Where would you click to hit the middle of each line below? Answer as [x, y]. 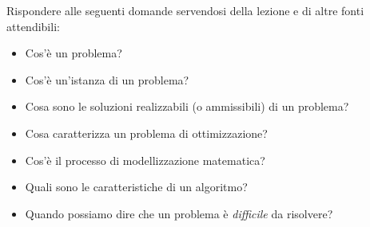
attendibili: [33, 26]
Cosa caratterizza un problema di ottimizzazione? [146, 133]
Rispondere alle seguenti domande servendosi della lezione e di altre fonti [185, 10]
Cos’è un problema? [74, 53]
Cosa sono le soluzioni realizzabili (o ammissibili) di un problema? [187, 106]
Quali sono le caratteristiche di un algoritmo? [136, 187]
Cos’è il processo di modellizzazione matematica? [145, 160]
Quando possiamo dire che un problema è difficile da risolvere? [179, 213]
